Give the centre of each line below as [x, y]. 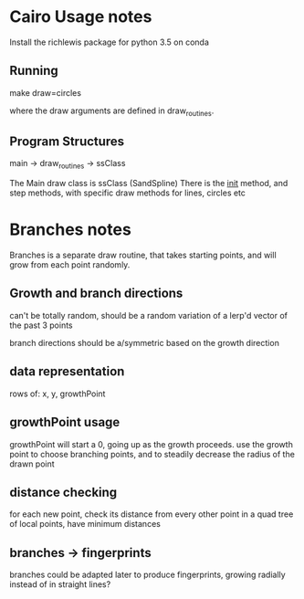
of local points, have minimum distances [85, 524]
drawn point [32, 464]
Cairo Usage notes [81, 17]
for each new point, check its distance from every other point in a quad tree [152, 514]
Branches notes [71, 230]
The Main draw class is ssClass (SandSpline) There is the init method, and [149, 184]
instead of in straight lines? [60, 584]
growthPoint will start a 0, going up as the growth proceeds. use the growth [152, 444]
